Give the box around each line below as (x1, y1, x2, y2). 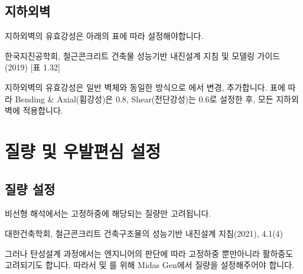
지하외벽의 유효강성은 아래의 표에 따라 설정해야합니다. (5, 30, 204, 42)
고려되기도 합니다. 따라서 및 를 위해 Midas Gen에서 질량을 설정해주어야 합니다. (5, 259, 294, 271)
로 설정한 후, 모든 (209, 92, 273, 105)
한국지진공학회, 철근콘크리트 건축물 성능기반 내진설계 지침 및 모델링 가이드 (5, 49, 281, 62)
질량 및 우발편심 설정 (5, 138, 161, 163)
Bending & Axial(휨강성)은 (15, 92, 113, 105)
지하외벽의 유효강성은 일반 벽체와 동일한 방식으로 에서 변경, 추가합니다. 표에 (5, 80, 285, 93)
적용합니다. (22, 104, 63, 117)
